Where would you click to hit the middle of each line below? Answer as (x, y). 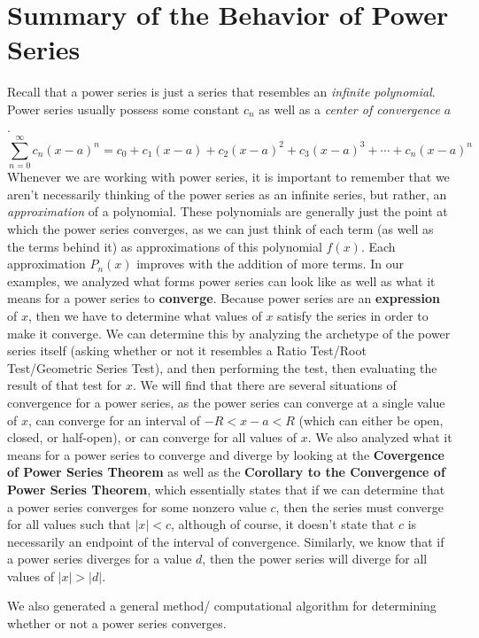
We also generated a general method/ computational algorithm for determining (222, 606)
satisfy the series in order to (353, 315)
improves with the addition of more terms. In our (270, 264)
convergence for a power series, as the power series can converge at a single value (226, 402)
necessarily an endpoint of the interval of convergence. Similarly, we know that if (226, 541)
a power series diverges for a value (100, 559)
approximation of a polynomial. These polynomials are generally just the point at (228, 211)
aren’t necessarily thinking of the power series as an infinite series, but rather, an (227, 194)
